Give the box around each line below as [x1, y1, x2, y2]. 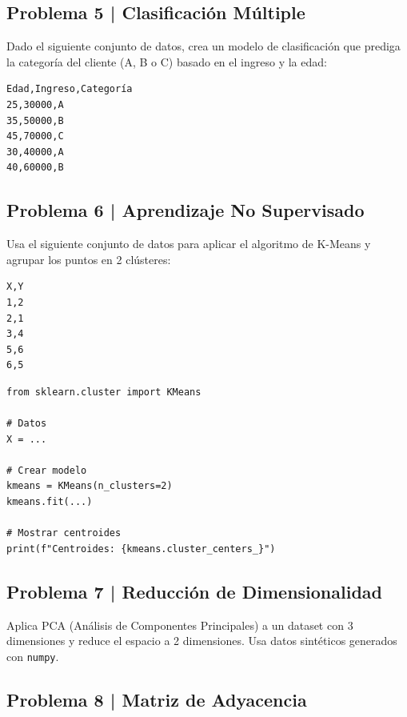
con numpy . [6, 647, 59, 664]
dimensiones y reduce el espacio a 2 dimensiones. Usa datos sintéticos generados [6, 632, 397, 649]
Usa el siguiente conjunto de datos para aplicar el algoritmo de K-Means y [6, 235, 371, 252]
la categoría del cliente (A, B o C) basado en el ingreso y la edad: [6, 53, 327, 70]
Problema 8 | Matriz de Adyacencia [6, 687, 307, 711]
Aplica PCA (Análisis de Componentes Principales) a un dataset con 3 [6, 616, 353, 633]
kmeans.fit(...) [6, 496, 93, 508]
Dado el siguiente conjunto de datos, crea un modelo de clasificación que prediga [6, 38, 401, 54]
